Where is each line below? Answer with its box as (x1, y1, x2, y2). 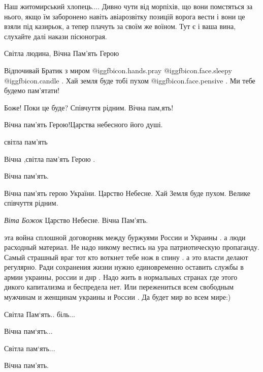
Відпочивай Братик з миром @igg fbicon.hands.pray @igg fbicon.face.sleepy (4, 65, 232, 75)
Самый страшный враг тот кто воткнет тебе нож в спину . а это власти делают (4, 251, 248, 262)
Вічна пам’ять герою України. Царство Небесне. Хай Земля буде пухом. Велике (4, 187, 251, 198)
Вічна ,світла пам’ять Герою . (4, 153, 95, 164)
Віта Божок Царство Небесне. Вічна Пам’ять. (4, 214, 148, 225)
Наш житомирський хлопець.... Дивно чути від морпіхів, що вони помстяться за (4, 1, 253, 11)
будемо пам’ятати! (4, 85, 60, 96)
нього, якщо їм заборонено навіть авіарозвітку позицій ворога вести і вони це (4, 11, 245, 21)
